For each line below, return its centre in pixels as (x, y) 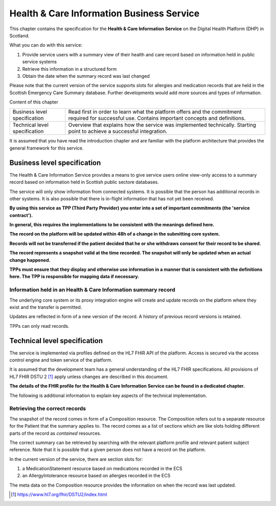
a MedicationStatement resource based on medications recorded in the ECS (102, 469)
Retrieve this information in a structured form (70, 69)
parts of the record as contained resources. (55, 433)
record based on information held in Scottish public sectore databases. (84, 182)
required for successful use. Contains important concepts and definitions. (157, 118)
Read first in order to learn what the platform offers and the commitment (155, 112)
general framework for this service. (47, 148)
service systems (40, 62)
